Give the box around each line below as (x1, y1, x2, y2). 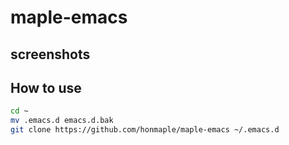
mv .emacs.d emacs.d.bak (10, 116, 114, 126)
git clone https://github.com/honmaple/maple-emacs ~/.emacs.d (10, 125, 280, 135)
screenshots (10, 46, 91, 63)
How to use (10, 79, 82, 96)
